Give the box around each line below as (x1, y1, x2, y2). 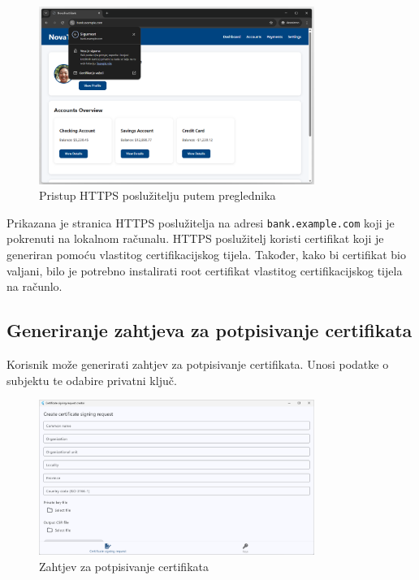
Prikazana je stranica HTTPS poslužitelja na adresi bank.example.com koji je (6, 214, 395, 231)
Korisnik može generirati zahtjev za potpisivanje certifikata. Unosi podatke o (6, 356, 389, 373)
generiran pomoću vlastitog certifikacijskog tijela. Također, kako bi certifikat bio (6, 246, 406, 263)
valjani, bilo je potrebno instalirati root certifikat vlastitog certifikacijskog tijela (6, 262, 403, 279)
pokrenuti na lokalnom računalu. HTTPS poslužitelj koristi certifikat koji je (6, 230, 384, 247)
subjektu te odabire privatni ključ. (6, 371, 177, 388)
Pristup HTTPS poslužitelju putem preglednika (39, 187, 276, 204)
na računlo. (6, 278, 63, 295)
